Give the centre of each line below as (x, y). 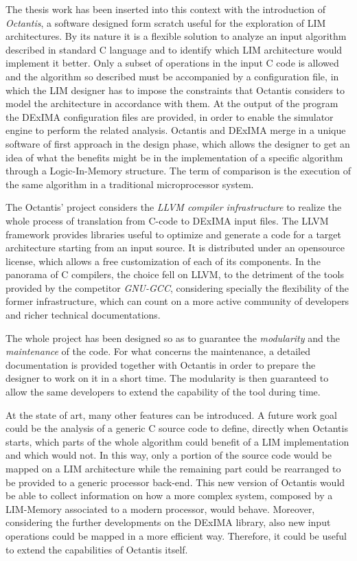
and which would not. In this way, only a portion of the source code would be (169, 455)
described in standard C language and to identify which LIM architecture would (174, 49)
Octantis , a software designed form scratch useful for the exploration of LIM (166, 22)
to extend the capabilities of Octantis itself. (97, 549)
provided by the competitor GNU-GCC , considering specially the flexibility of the (177, 287)
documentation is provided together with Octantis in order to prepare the (161, 364)
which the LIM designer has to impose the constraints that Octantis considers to (175, 90)
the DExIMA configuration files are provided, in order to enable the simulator (170, 116)
